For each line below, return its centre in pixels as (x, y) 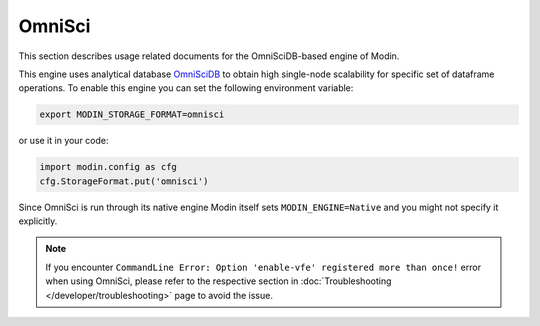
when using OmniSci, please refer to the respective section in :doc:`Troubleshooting (218, 281)
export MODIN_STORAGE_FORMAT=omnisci (132, 114)
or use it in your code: (63, 141)
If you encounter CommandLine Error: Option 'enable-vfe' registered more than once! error (263, 267)
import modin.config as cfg (108, 167)
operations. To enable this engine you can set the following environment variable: (186, 88)
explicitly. (38, 221)
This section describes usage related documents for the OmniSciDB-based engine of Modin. (209, 56)
